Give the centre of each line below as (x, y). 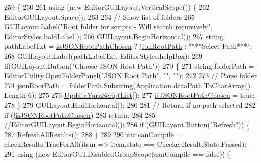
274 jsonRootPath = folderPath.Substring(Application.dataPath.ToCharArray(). (128, 85)
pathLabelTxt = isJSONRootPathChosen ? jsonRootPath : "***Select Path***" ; (128, 46)
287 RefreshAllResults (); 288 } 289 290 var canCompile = (93, 134)
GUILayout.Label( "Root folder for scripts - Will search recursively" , (108, 26)
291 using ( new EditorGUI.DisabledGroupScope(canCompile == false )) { (117, 154)
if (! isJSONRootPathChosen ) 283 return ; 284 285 (80, 115)
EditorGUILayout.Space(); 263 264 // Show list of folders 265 (99, 16)
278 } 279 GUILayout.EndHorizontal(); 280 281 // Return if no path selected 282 (130, 105)
